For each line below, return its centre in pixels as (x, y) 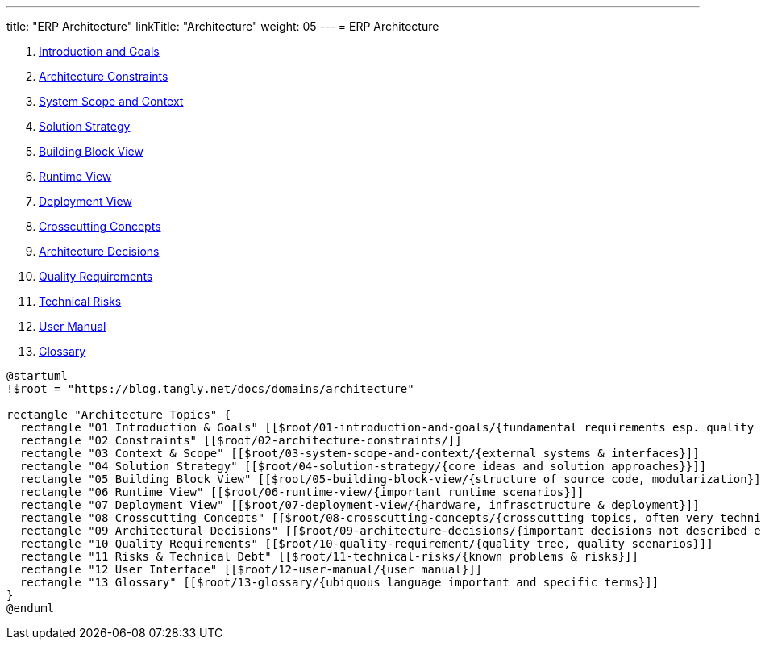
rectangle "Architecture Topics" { (119, 415)
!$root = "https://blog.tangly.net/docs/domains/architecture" (210, 389)
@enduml (31, 608)
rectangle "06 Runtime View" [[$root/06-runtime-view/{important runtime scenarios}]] (302, 492)
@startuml (37, 376)
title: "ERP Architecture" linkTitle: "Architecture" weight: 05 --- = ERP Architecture (223, 26)
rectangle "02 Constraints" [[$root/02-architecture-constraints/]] (241, 440)
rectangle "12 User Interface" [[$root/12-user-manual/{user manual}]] (251, 569)
